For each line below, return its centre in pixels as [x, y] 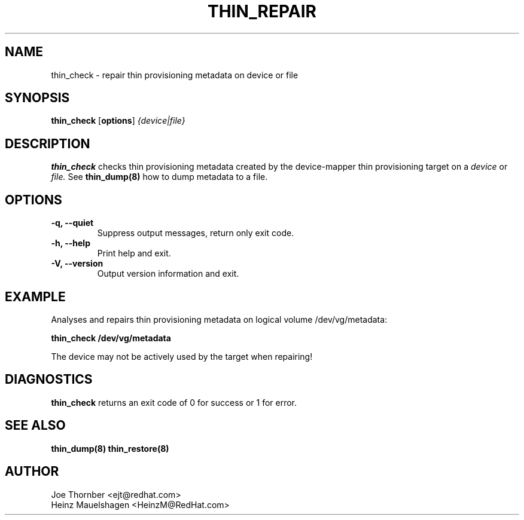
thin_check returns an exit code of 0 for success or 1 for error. [174, 402]
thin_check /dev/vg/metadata [111, 338]
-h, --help [71, 243]
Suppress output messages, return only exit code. [196, 233]
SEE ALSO [35, 426]
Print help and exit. [134, 253]
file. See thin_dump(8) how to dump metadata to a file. [159, 177]
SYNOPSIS [37, 98]
